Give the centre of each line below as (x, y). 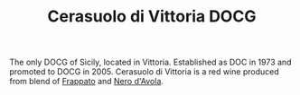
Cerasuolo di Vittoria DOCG (152, 17)
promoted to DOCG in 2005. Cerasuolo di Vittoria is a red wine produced (144, 72)
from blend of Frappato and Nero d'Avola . (87, 82)
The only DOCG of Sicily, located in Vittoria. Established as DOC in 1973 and (150, 62)
